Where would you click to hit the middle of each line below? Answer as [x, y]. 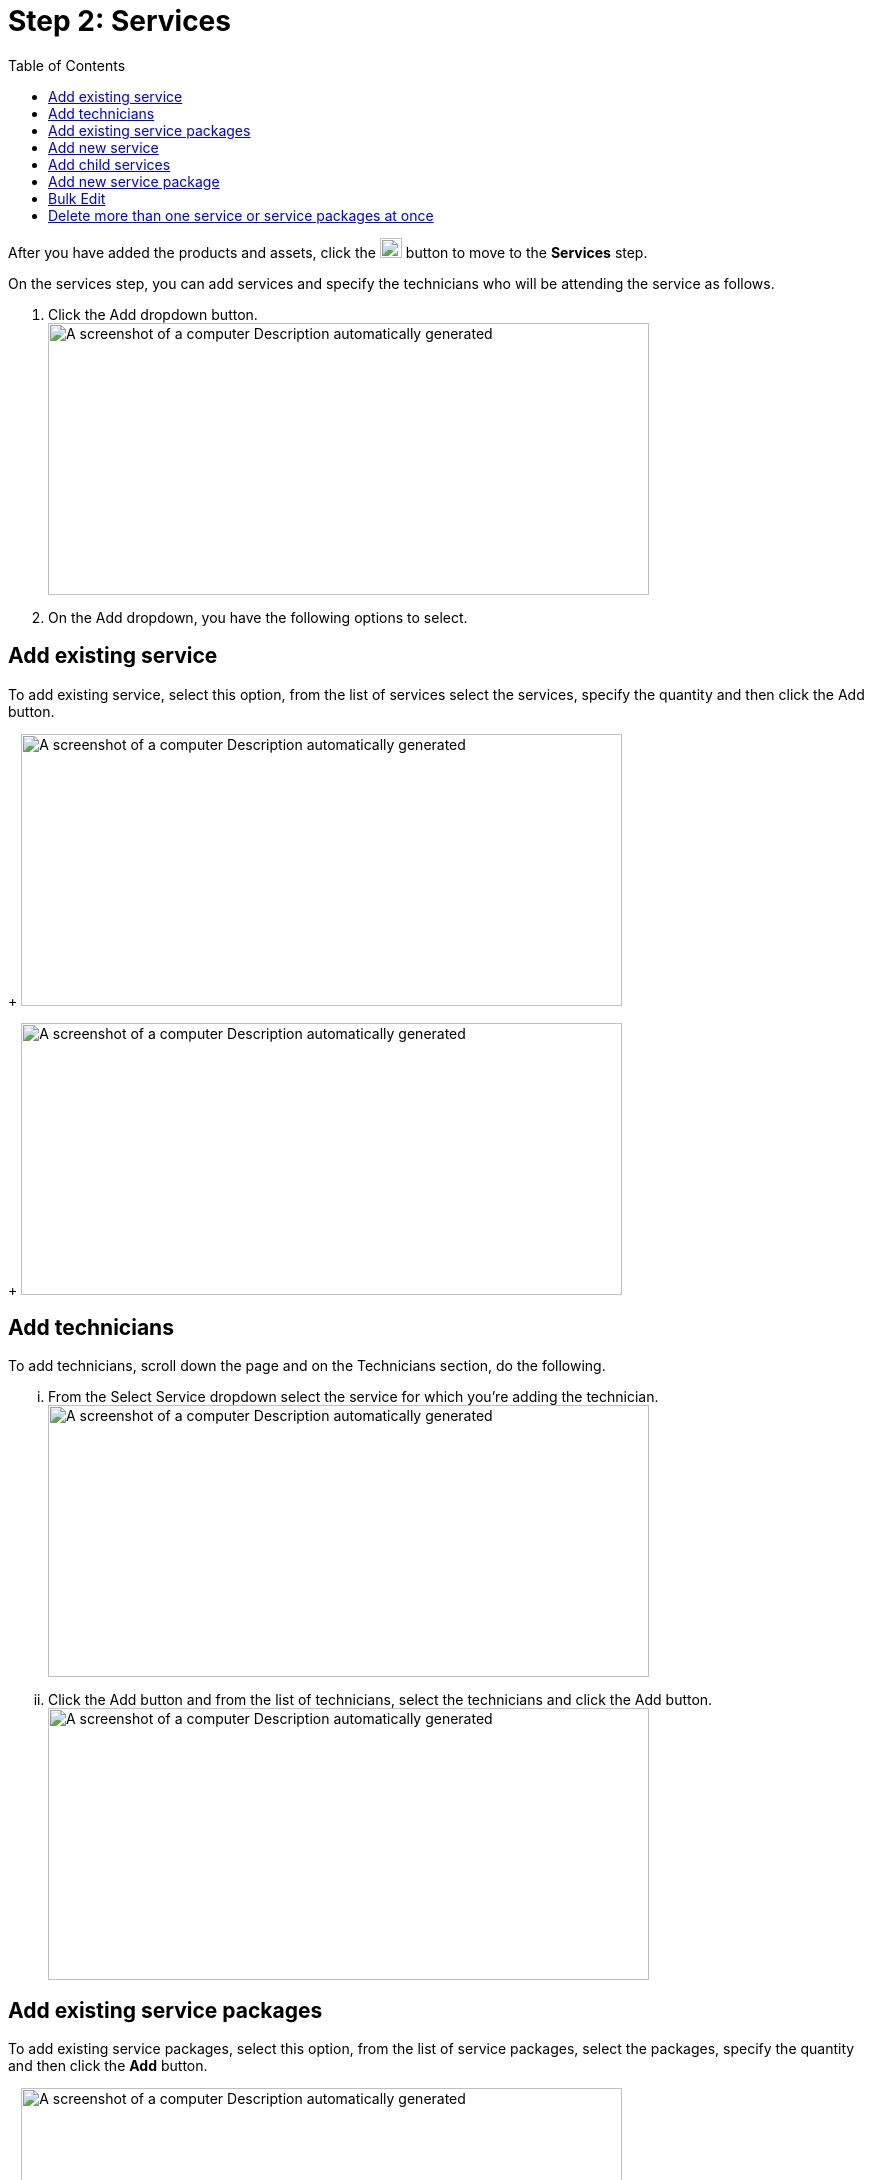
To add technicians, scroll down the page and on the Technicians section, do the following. [307, 1366]
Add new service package [134, 181]
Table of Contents [67, 65]
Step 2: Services [119, 21]
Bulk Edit [77, 198]
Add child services [109, 164]
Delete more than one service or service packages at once [241, 215]
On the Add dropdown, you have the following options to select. [258, 617]
